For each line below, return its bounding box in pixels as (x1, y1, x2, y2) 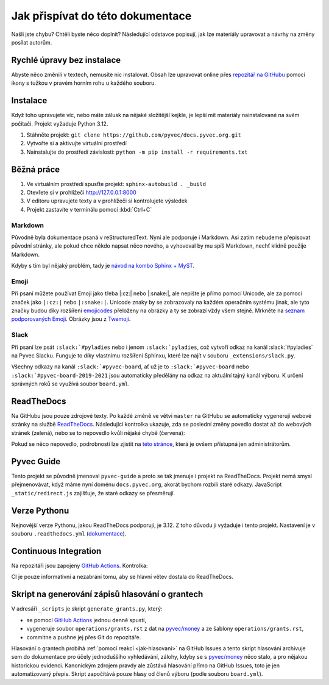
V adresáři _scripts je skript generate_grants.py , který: (11, 605, 163, 612)
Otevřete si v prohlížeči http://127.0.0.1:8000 (26, 189, 136, 196)
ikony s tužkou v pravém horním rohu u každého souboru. (11, 79, 157, 87)
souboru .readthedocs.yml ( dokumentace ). (11, 530, 127, 537)
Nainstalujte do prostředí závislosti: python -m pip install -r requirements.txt (26, 148, 248, 156)
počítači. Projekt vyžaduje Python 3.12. (11, 120, 108, 127)
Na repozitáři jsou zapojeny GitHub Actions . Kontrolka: (11, 562, 148, 570)
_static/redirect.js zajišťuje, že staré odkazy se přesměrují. (11, 489, 175, 497)
